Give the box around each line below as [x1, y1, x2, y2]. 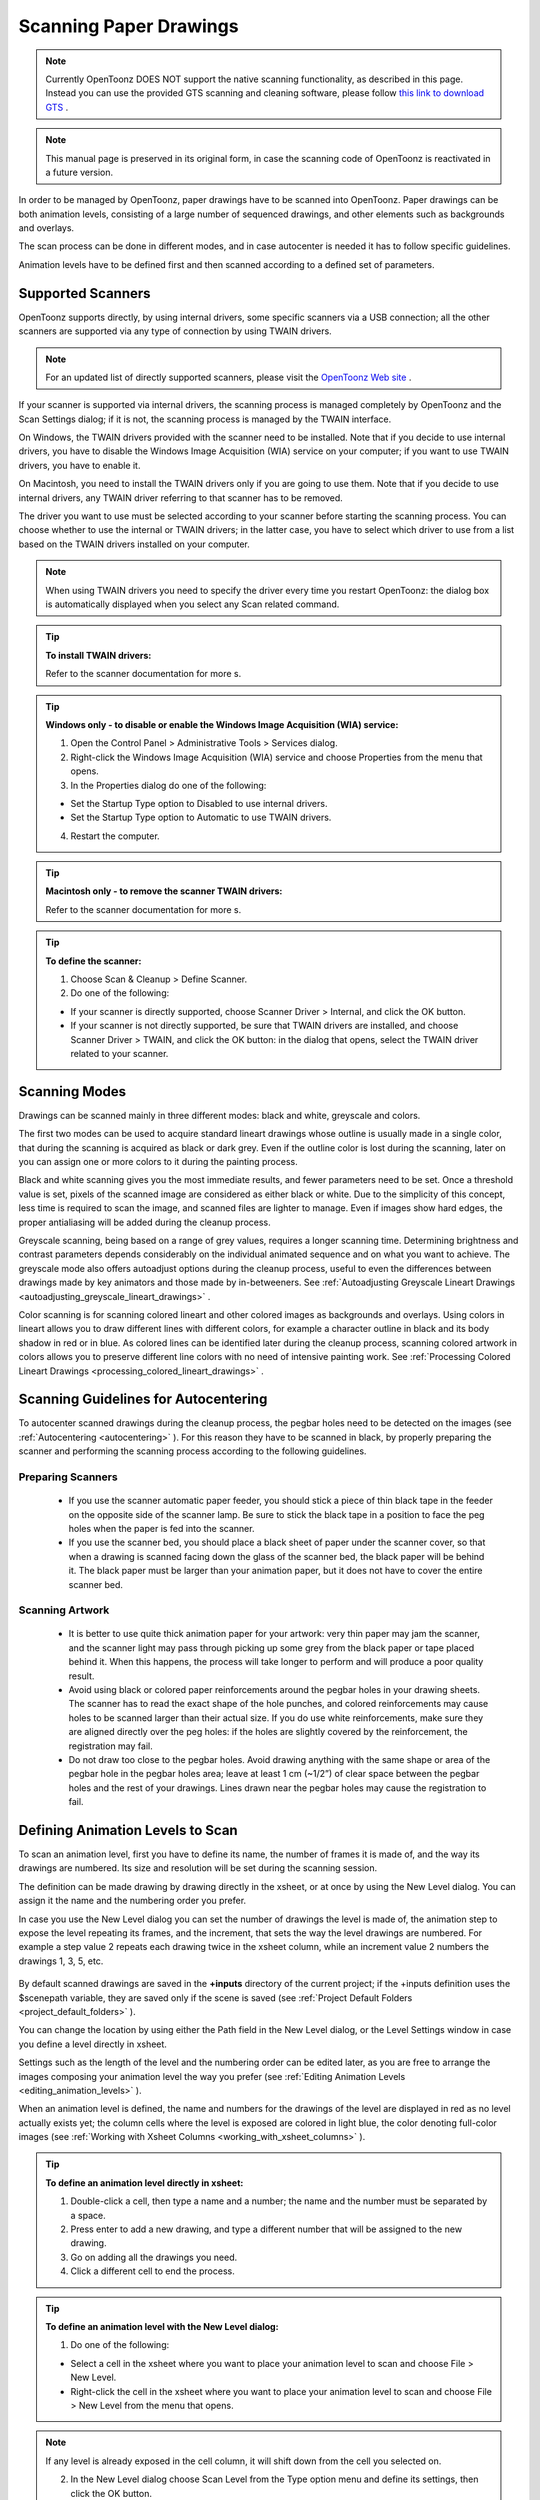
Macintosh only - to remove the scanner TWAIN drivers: [45, 885, 283, 897]
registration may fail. [68, 1740, 154, 1752]
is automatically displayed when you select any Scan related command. [45, 598, 340, 610]
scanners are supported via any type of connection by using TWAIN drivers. [18, 325, 332, 337]
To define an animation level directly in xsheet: [45, 2176, 244, 2189]
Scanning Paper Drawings [18, 15, 239, 37]
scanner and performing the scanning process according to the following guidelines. [18, 1445, 367, 1457]
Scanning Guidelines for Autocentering [18, 1391, 268, 1408]
